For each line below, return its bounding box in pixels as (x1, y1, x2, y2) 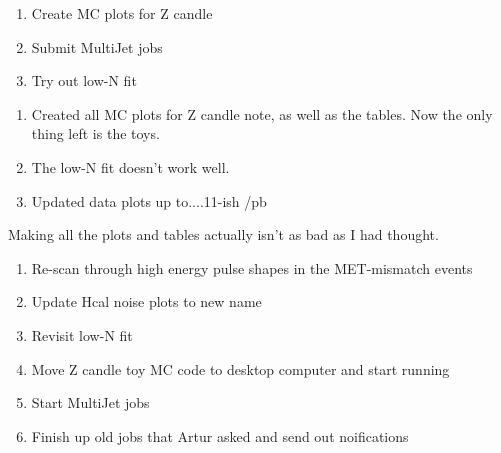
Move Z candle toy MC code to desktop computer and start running (31, 358, 450, 379)
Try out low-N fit (31, 70, 137, 91)
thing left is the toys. (31, 123, 160, 144)
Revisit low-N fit (31, 324, 133, 345)
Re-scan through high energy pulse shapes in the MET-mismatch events (31, 257, 473, 278)
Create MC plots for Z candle (31, 3, 213, 23)
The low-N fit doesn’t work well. (31, 156, 230, 177)
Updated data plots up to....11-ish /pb (31, 190, 267, 211)
